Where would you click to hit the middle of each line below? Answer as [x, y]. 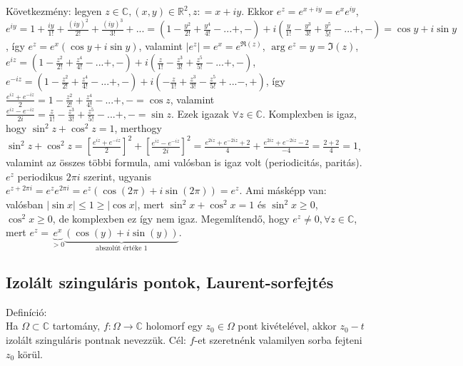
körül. [30, 354]
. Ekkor [258, 11]
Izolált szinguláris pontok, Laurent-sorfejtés [170, 282]
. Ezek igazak [200, 113]
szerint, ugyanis [117, 176]
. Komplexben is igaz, [309, 113]
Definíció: [26, 311]
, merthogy [138, 128]
